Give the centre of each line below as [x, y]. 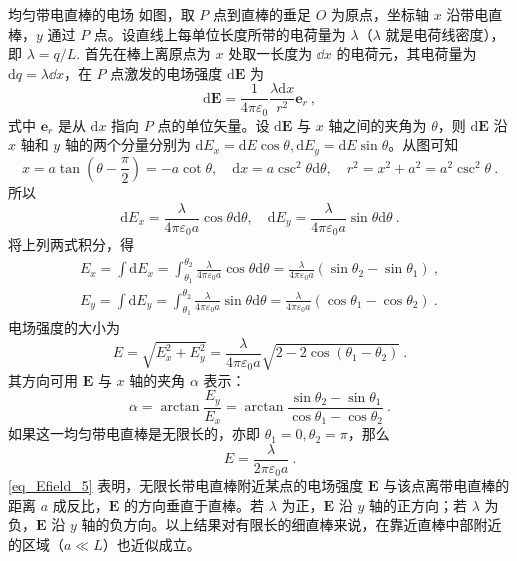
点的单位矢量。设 [213, 124]
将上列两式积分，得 [71, 244]
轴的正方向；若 [417, 504]
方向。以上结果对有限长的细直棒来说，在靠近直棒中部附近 [312, 524]
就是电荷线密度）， [445, 33]
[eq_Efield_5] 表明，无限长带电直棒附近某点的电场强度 [186, 485]
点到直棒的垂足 [261, 14]
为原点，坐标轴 [380, 14]
